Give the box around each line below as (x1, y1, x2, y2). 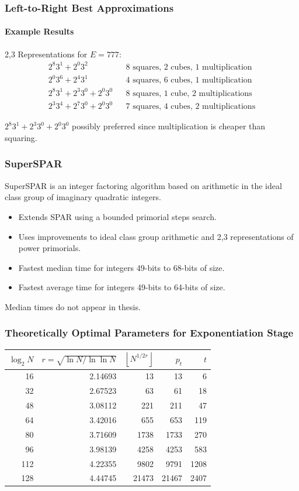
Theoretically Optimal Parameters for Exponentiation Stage (5, 325, 294, 340)
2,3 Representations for (5, 47, 88, 60)
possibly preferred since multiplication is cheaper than (72, 120, 266, 132)
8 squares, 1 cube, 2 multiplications (126, 89, 252, 98)
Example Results (5, 25, 74, 37)
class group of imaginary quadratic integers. (5, 191, 161, 203)
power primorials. (18, 242, 81, 254)
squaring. (5, 131, 37, 143)
